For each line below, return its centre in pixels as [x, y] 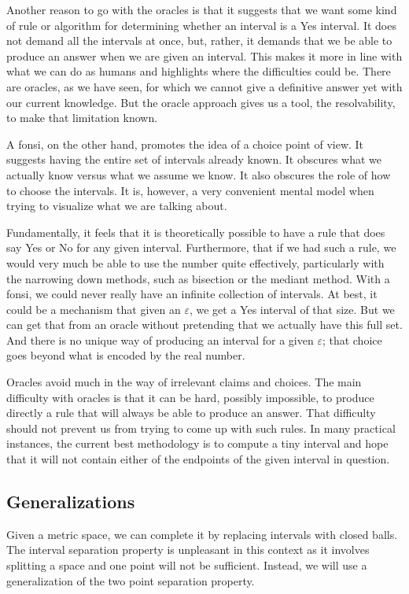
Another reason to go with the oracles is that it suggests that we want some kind [202, 9]
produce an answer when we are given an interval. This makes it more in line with [204, 55]
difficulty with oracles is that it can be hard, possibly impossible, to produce [190, 397]
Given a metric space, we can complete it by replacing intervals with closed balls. [202, 534]
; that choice [352, 339]
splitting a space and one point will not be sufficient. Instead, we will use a [187, 565]
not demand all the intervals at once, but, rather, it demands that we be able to [199, 41]
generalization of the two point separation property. [131, 580]
